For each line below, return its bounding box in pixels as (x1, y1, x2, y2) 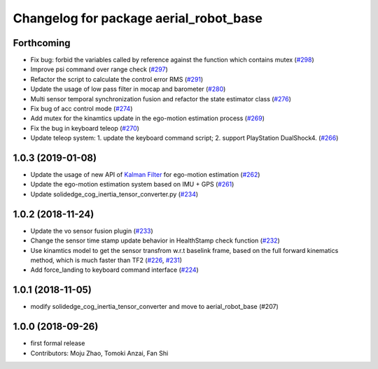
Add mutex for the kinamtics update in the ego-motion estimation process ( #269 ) (30, 114, 265, 122)
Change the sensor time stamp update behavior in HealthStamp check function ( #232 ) (30, 236, 280, 245)
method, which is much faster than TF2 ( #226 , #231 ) (30, 256, 182, 264)
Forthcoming (13, 37, 71, 49)
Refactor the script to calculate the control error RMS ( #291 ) (30, 75, 204, 83)
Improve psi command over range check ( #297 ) (30, 65, 168, 73)
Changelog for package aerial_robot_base (13, 10, 262, 26)
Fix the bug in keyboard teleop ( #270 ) (30, 124, 140, 132)
